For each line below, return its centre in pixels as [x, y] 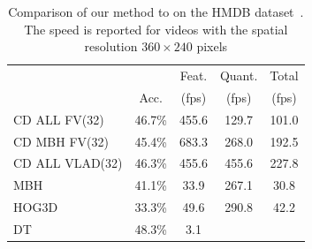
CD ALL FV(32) [59, 119]
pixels [212, 46]
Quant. [239, 75]
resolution [111, 46]
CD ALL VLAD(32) [68, 163]
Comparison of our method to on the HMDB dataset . [156, 11]
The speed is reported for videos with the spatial [156, 29]
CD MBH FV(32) [61, 141]
